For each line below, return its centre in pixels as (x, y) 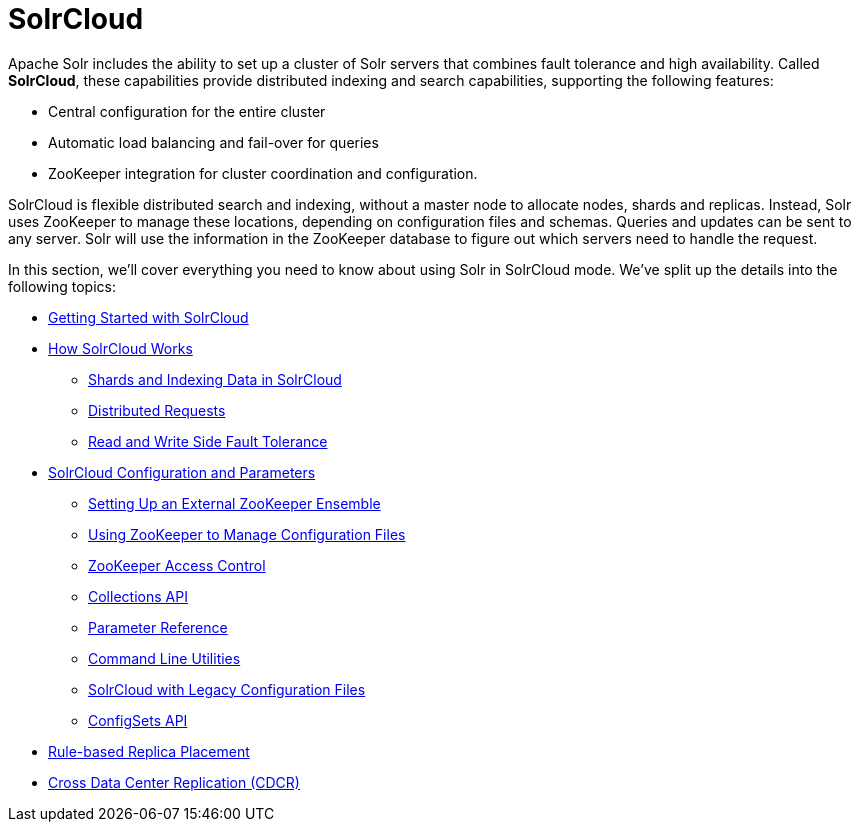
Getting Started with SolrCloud (148, 317)
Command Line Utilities (164, 658)
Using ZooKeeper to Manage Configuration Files (247, 534)
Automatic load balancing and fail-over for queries (213, 142)
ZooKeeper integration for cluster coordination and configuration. (263, 173)
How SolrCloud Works (120, 348)
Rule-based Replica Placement (149, 751)
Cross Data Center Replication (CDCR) (174, 782)
